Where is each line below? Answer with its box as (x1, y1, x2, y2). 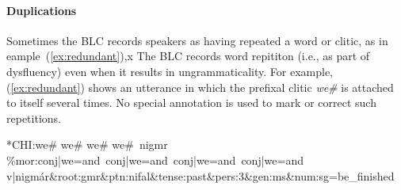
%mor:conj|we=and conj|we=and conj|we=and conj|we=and (6, 151, 304, 168)
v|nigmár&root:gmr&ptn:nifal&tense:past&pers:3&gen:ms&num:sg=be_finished (6, 167, 395, 184)
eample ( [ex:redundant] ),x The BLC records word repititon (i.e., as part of (6, 47, 370, 64)
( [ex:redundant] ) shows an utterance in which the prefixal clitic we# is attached (6, 78, 394, 95)
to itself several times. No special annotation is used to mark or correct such (6, 94, 376, 111)
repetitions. (6, 109, 61, 126)
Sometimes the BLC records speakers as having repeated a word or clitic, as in (6, 32, 388, 48)
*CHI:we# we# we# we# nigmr (6, 136, 168, 153)
